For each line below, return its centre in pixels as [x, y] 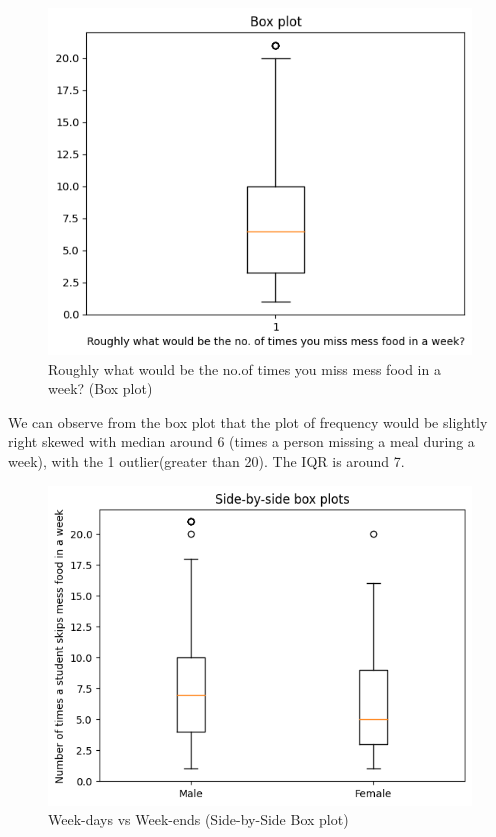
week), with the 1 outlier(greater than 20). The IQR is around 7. [206, 460]
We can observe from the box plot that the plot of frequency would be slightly [248, 421]
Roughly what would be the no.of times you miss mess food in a [244, 368]
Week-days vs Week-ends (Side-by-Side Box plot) [198, 819]
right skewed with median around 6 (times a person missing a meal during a [241, 441]
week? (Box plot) [100, 388]
